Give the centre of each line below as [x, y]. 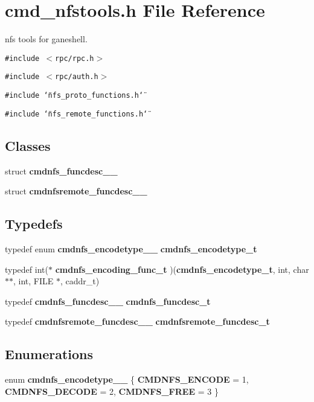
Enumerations [49, 354]
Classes [28, 145]
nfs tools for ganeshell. [46, 39]
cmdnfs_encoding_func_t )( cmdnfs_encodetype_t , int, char [182, 269]
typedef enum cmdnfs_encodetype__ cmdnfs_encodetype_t [131, 248]
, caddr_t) [80, 281]
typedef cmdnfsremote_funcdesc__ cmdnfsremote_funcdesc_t [137, 321]
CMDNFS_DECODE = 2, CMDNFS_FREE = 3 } [112, 391]
